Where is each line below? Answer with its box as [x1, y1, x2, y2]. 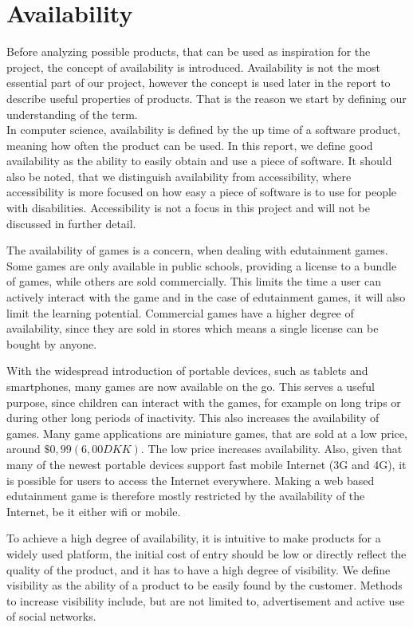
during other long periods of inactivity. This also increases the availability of [6, 409, 380, 426]
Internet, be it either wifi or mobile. [6, 503, 181, 519]
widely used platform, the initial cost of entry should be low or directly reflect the [6, 545, 407, 562]
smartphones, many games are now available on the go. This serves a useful [6, 378, 375, 394]
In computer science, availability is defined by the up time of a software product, [6, 121, 401, 138]
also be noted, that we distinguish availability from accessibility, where [6, 168, 352, 184]
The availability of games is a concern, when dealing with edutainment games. [6, 242, 388, 258]
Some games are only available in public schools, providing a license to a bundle [6, 257, 397, 274]
